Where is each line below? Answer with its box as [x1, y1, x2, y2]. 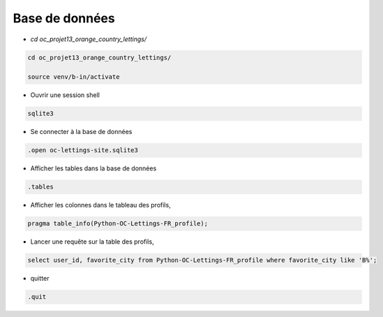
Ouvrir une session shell [30, 91, 100, 99]
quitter [30, 274, 50, 283]
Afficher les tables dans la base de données [30, 164, 157, 172]
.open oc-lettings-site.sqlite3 [27, 147, 139, 154]
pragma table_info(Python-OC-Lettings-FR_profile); [27, 220, 209, 228]
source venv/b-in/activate [27, 73, 120, 81]
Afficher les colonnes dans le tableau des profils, [30, 201, 171, 209]
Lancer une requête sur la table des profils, [30, 237, 154, 246]
